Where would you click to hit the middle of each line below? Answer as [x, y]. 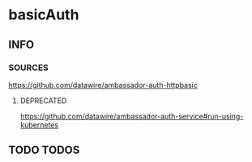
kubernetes [39, 125]
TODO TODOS [44, 150]
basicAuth [44, 15]
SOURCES [28, 68]
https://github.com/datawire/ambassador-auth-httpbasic [103, 85]
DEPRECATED [43, 100]
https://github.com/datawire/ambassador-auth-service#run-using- [132, 116]
